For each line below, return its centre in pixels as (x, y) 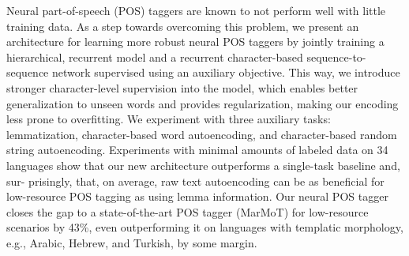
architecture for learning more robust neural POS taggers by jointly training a (195, 41)
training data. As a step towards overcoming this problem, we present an (183, 26)
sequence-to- (336, 56)
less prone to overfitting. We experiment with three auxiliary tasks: (169, 119)
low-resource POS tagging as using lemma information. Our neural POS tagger (197, 196)
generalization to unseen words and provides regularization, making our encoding (203, 103)
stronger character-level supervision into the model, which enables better (182, 87)
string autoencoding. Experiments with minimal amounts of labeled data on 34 (197, 150)
